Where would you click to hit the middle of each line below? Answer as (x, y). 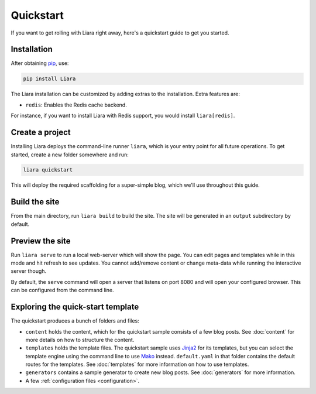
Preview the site (41, 241)
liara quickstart (48, 170)
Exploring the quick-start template (75, 307)
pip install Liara (49, 79)
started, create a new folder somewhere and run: (70, 155)
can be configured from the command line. (62, 290)
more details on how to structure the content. (80, 340)
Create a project (41, 133)
